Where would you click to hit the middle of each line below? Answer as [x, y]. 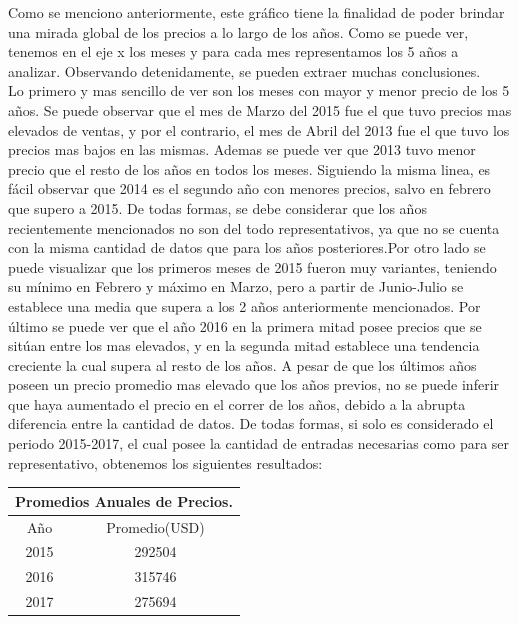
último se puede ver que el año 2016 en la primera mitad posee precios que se [245, 325]
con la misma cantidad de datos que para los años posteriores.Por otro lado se [247, 247]
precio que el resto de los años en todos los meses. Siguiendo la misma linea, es [249, 168]
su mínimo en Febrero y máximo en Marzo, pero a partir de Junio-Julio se [236, 286]
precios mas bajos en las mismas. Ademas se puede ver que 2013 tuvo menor [242, 149]
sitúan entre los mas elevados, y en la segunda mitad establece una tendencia [244, 345]
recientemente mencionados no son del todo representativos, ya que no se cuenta [254, 227]
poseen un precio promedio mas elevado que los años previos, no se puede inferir [254, 384]
